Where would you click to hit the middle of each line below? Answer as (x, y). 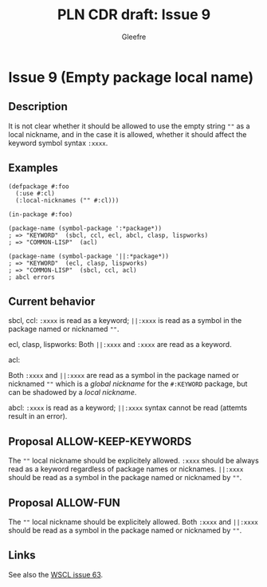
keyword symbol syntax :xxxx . (58, 143)
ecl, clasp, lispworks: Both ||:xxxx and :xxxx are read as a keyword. (120, 345)
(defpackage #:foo (39, 186)
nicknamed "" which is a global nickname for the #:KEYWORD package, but (128, 384)
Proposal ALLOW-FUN (65, 503)
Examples (33, 168)
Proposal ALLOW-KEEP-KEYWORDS (100, 441)
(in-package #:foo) (41, 214)
